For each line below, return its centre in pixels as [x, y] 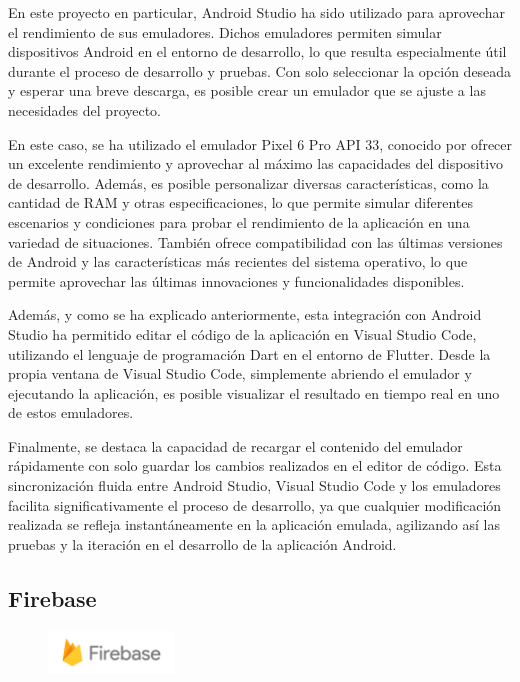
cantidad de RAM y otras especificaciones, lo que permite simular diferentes [241, 202]
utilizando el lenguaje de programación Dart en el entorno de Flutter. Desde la [249, 353]
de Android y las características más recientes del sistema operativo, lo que [238, 261]
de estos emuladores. [71, 412]
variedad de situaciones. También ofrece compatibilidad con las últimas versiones [255, 241]
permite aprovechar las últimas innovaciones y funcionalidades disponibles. [236, 280]
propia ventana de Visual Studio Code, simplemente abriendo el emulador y [240, 373]
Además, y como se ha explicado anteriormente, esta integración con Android [245, 314]
